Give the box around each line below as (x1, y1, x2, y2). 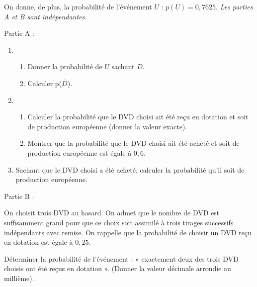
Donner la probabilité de (27, 61, 102, 72)
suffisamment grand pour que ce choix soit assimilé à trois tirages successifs (4, 217, 234, 227)
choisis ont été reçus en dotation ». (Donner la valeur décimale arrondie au (4, 263, 231, 274)
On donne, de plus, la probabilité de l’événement (4, 1, 152, 11)
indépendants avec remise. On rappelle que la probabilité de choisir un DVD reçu (4, 227, 252, 237)
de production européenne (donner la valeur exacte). (27, 121, 187, 131)
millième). (4, 273, 34, 283)
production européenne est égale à (27, 147, 132, 158)
